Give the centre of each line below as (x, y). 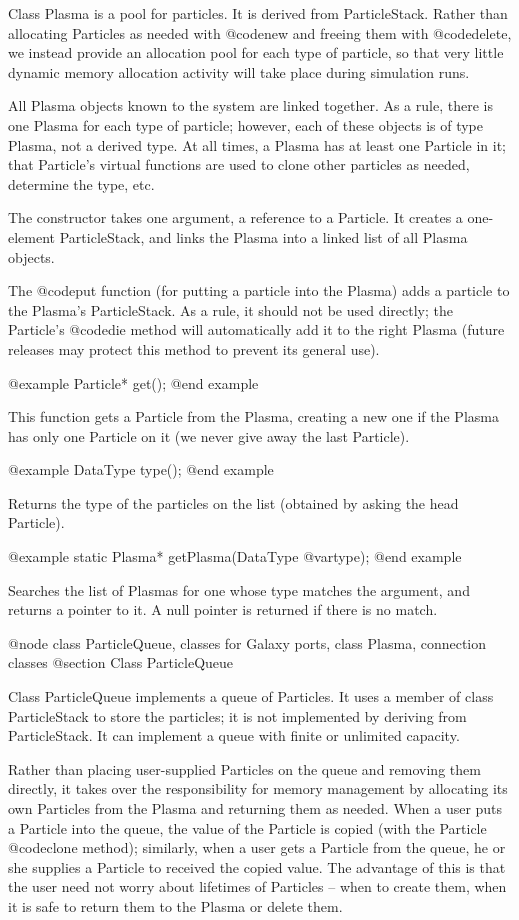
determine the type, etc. (81, 183)
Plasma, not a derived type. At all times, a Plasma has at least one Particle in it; (257, 144)
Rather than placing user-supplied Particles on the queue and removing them (244, 768)
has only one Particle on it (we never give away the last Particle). (209, 435)
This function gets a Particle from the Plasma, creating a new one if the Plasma (253, 416)
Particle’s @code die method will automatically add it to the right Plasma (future (256, 329)
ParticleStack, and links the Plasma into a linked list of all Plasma (263, 236)
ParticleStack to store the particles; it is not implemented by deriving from (237, 715)
